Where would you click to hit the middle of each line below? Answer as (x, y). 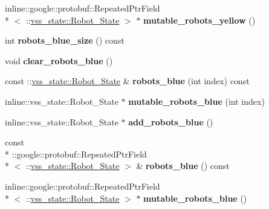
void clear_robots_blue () (59, 60)
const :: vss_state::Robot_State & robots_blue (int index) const (127, 81)
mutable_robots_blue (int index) (196, 101)
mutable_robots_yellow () (199, 20)
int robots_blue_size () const (65, 40)
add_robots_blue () (171, 121)
